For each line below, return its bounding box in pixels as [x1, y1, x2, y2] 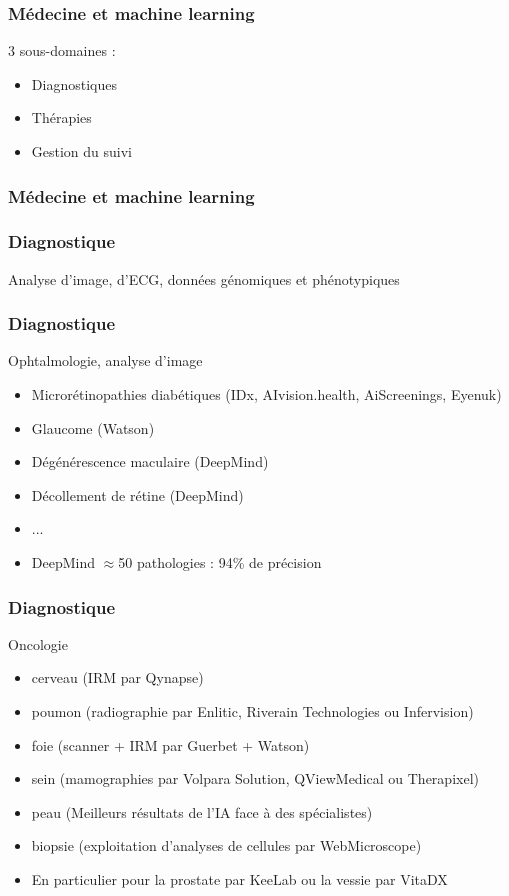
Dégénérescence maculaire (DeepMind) [31, 451, 269, 472]
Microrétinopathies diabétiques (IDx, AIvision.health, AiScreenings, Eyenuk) [31, 384, 502, 405]
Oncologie [8, 633, 68, 654]
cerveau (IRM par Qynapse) [31, 667, 204, 688]
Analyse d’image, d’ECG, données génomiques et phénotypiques [8, 268, 400, 289]
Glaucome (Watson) [31, 417, 155, 438]
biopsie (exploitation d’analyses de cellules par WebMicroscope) [31, 835, 422, 856]
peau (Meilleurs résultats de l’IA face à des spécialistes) [31, 801, 373, 822]
